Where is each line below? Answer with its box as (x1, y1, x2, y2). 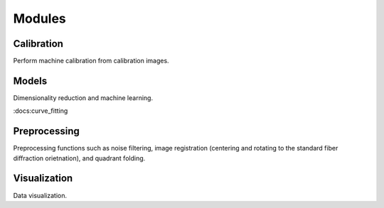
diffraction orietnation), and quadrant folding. (13, 153, 146, 163)
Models (13, 75, 48, 87)
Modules (13, 11, 67, 26)
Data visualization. (13, 191, 68, 199)
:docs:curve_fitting (13, 106, 68, 115)
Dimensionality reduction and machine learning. (13, 93, 153, 102)
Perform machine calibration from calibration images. (13, 57, 170, 65)
